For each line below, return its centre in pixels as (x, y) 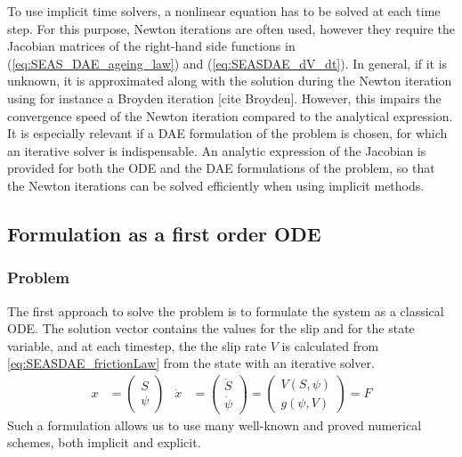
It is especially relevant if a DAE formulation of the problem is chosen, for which (227, 133)
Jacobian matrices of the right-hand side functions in (151, 46)
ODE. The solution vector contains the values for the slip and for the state (211, 328)
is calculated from (330, 345)
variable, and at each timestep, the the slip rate (137, 345)
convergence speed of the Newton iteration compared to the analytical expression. (230, 115)
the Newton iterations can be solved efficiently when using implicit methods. (216, 185)
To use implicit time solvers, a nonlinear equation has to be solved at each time (224, 11)
